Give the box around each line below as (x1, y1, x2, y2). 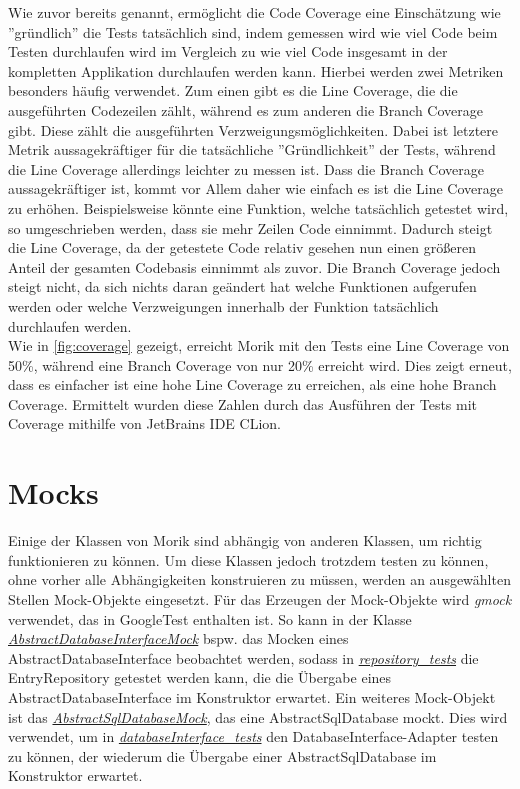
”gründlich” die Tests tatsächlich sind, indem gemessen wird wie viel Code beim (8, 21, 498, 42)
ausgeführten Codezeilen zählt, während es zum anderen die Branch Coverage (8, 99, 483, 120)
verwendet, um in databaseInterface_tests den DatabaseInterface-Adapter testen (8, 726, 499, 747)
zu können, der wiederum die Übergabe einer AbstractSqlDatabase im (8, 745, 437, 766)
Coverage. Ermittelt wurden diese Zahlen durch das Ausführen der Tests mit (8, 393, 478, 414)
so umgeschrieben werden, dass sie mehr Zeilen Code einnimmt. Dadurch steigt (8, 217, 493, 238)
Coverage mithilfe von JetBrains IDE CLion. (8, 413, 281, 434)
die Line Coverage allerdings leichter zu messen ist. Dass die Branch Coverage (8, 158, 484, 179)
